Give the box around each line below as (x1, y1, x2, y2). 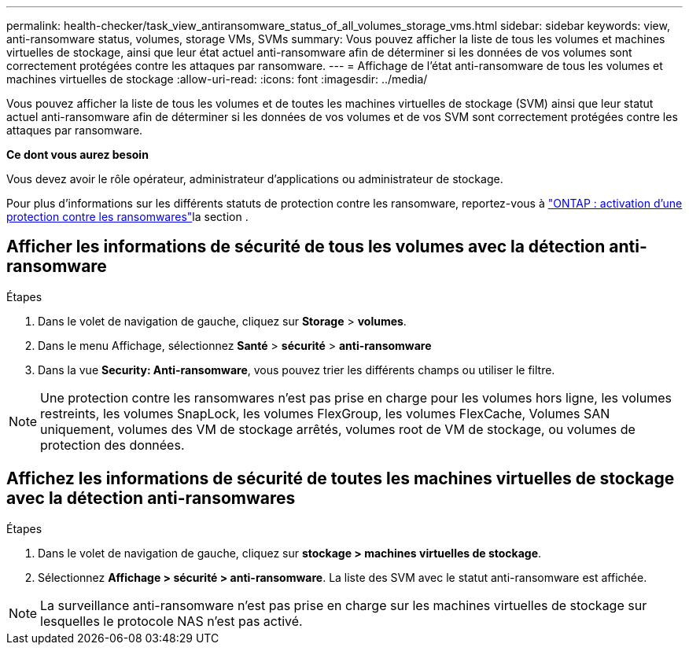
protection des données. (40, 436, 185, 453)
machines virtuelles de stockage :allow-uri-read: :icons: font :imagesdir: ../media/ (6, 72, 428, 86)
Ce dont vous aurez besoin (6, 148, 149, 161)
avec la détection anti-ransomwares (6, 488, 296, 509)
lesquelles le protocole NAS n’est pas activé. (40, 612, 303, 629)
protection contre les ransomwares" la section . (6, 210, 249, 223)
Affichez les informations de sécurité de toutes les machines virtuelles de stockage (6, 469, 675, 489)
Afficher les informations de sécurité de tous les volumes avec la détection (6, 237, 606, 257)
